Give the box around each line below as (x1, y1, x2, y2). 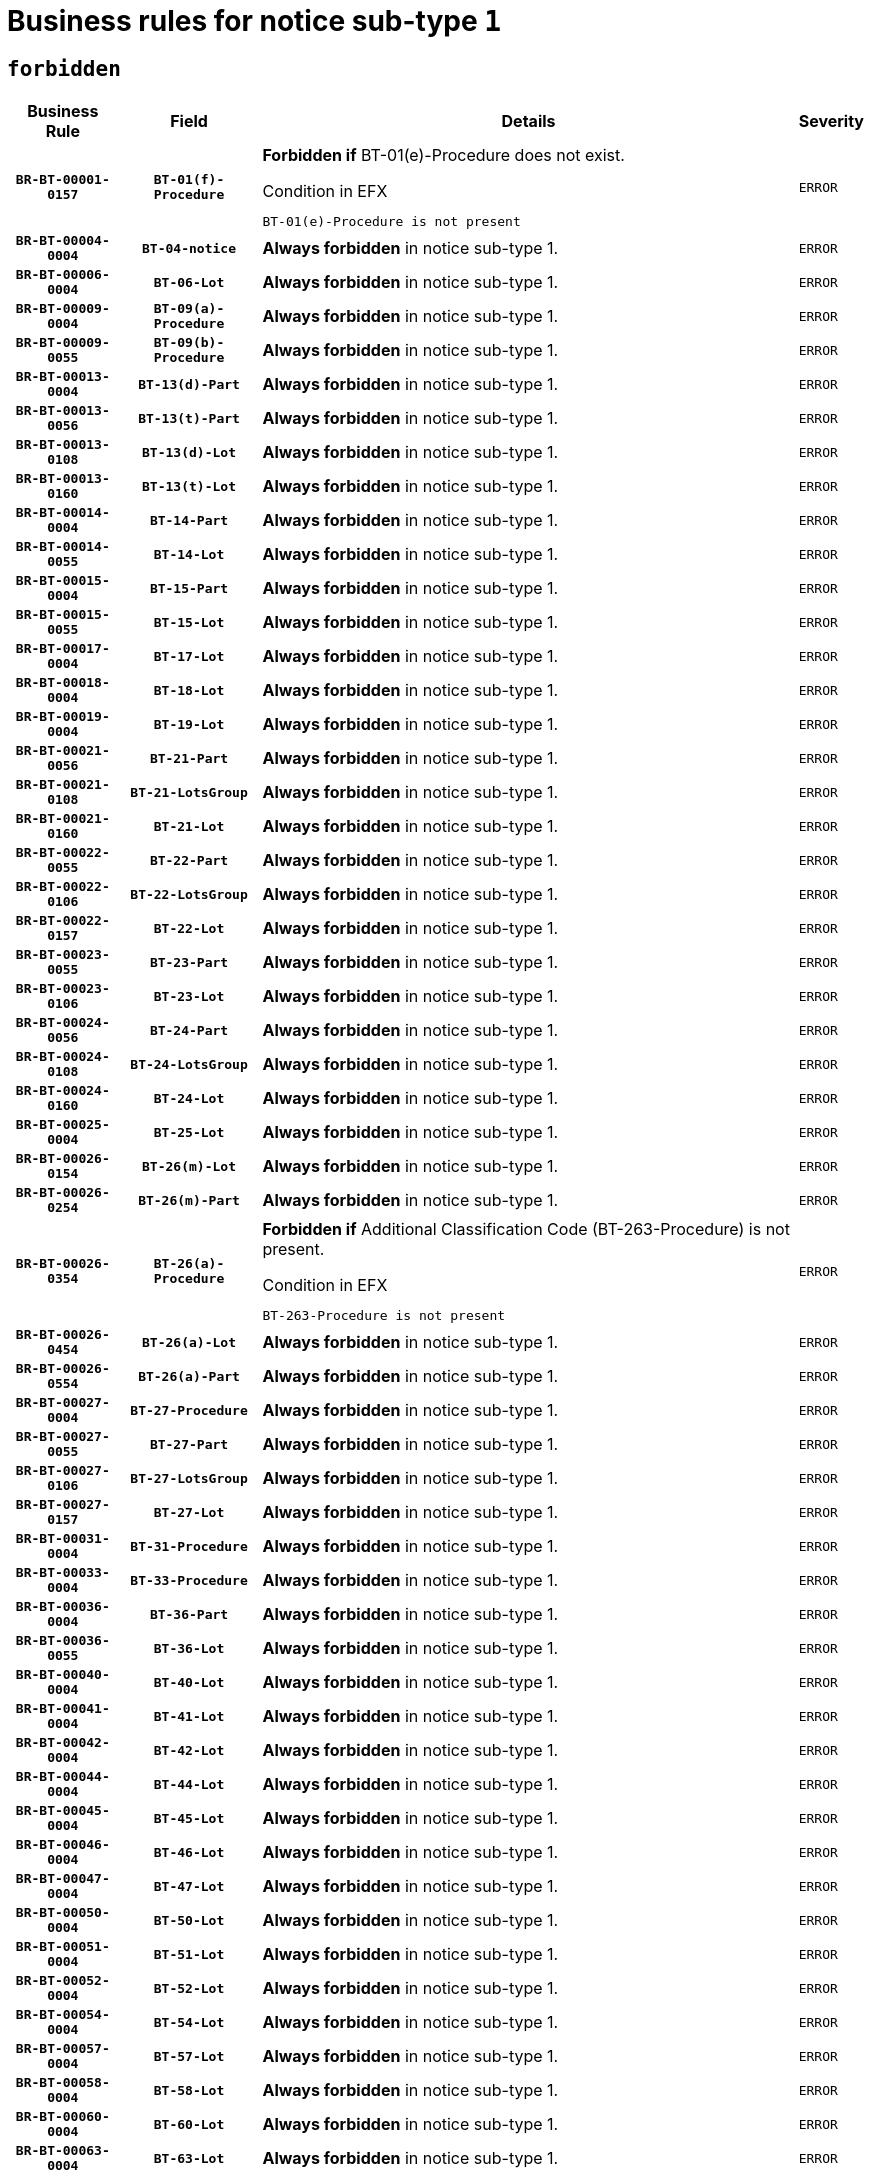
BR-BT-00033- (15, 1565, 110, 1581)
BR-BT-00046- (15, 1837, 110, 1853)
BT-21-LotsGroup (130, 784, 248, 800)
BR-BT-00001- (15, 172, 110, 188)
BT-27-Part (149, 1436, 229, 1452)
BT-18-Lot (153, 682, 225, 698)
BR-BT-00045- (15, 1803, 110, 1819)
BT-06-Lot (153, 274, 225, 290)
